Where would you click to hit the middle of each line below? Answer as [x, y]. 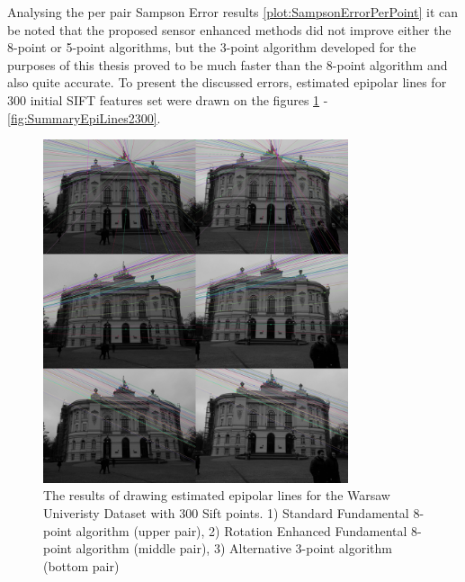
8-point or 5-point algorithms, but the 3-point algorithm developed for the [212, 47]
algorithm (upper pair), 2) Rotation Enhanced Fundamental [241, 530]
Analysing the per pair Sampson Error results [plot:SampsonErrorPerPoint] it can [232, 12]
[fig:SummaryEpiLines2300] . [84, 117]
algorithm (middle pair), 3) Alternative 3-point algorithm [234, 548]
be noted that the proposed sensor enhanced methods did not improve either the [229, 29]
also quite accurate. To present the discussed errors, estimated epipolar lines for [227, 82]
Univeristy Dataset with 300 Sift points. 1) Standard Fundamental [226, 513]
